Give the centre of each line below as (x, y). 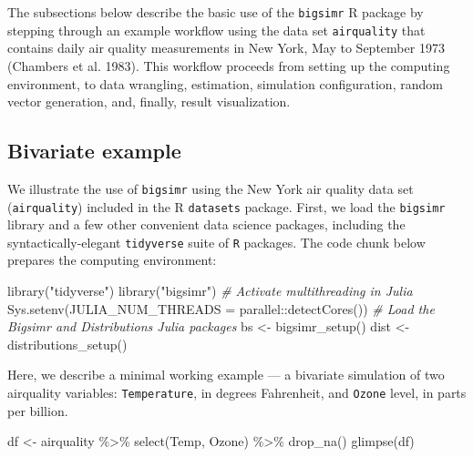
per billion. (38, 410)
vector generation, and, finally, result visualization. (149, 102)
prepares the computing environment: (112, 260)
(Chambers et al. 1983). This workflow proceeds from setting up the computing (229, 65)
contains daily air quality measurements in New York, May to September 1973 (226, 48)
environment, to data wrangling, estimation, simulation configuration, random (225, 83)
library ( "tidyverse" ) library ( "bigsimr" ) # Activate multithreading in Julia (210, 291)
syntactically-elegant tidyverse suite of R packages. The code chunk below (216, 242)
